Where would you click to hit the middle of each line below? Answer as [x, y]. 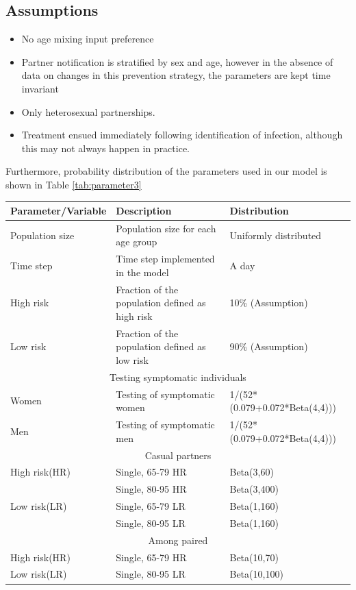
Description [144, 211]
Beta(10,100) [256, 574]
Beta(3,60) [252, 472]
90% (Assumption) [269, 346]
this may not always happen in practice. [105, 148]
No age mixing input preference [88, 39]
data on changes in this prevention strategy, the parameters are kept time [176, 75]
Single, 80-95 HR [151, 489]
